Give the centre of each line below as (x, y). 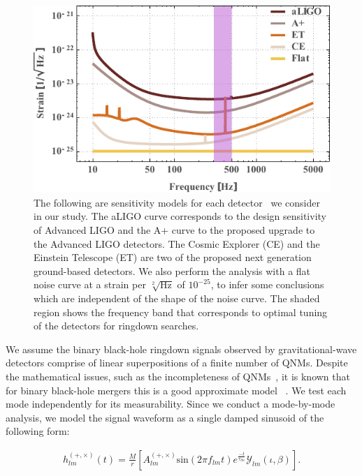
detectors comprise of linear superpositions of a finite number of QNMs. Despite (177, 363)
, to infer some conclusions (267, 284)
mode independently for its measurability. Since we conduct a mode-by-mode (171, 404)
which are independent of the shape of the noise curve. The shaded (177, 298)
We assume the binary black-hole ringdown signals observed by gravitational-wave (181, 349)
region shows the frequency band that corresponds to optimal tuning (181, 312)
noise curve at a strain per (90, 284)
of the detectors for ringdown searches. (116, 326)
